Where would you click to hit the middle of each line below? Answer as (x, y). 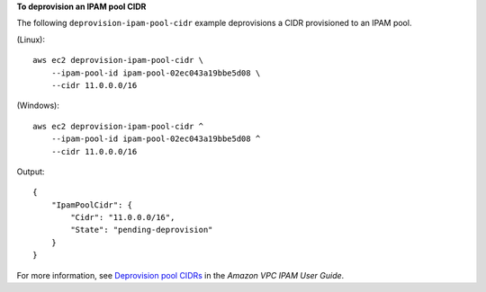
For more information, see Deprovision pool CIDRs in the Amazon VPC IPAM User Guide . (180, 275)
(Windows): (38, 106)
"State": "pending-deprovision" (142, 230)
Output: (31, 172)
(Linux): (31, 40)
